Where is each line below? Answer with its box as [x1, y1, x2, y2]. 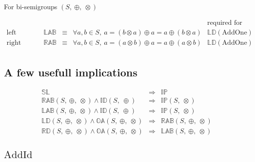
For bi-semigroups [4, 1, 58, 11]
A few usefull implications [4, 65, 137, 80]
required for [207, 19, 242, 26]
